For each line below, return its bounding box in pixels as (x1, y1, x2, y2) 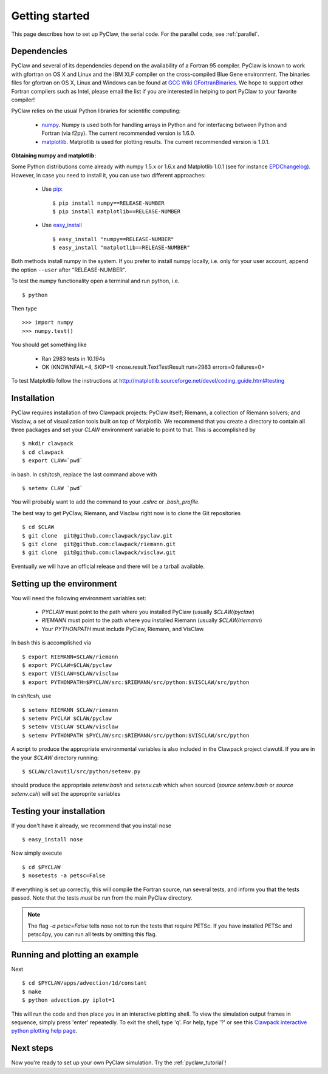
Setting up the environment (11, 578, 117, 589)
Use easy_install (41, 222, 82, 229)
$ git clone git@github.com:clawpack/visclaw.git (22, 549, 176, 556)
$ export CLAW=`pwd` (22, 457, 83, 464)
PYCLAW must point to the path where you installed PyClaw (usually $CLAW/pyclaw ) (41, 608, 255, 616)
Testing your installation (11, 805, 106, 816)
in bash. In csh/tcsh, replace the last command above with (11, 471, 157, 478)
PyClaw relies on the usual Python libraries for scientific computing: (11, 107, 181, 115)
